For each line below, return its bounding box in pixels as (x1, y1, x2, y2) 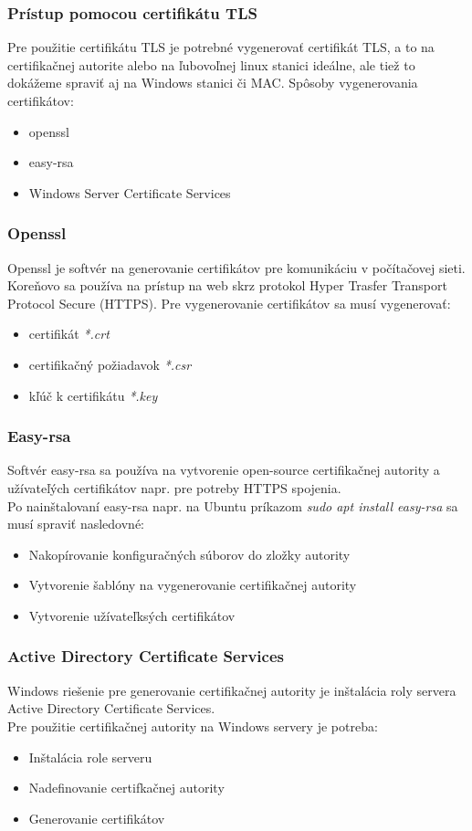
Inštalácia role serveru (28, 747, 152, 766)
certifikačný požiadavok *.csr (28, 354, 192, 373)
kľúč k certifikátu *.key (28, 385, 158, 405)
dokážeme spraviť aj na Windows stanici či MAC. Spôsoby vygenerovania (7, 73, 418, 92)
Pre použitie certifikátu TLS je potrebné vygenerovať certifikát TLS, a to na (7, 37, 435, 57)
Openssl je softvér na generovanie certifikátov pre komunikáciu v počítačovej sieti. (7, 258, 466, 277)
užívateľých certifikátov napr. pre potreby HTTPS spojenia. (7, 478, 341, 497)
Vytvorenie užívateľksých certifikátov (28, 605, 236, 625)
